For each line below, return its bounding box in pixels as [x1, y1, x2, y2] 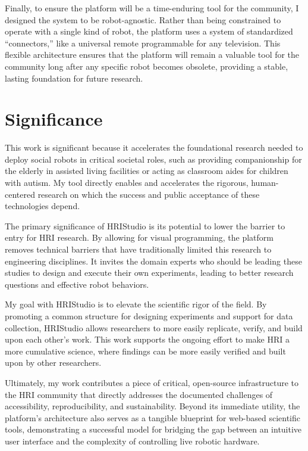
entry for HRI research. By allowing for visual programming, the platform [5, 231, 274, 244]
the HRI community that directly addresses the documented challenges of [5, 388, 273, 400]
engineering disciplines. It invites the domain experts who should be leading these [5, 254, 302, 267]
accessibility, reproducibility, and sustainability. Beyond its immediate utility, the [5, 400, 300, 412]
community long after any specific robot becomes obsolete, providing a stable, [5, 60, 288, 72]
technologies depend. [5, 200, 80, 212]
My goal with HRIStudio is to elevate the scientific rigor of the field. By [5, 298, 267, 310]
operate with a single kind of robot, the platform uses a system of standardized [5, 25, 293, 38]
